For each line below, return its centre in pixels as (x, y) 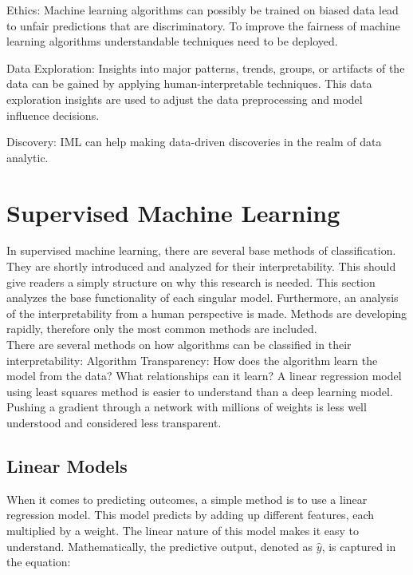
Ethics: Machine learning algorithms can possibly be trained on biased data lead (203, 10)
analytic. (28, 157)
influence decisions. (53, 115)
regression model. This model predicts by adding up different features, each (191, 515)
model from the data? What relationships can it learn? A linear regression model (204, 376)
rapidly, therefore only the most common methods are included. (162, 329)
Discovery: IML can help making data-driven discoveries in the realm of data (194, 142)
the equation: (39, 562)
